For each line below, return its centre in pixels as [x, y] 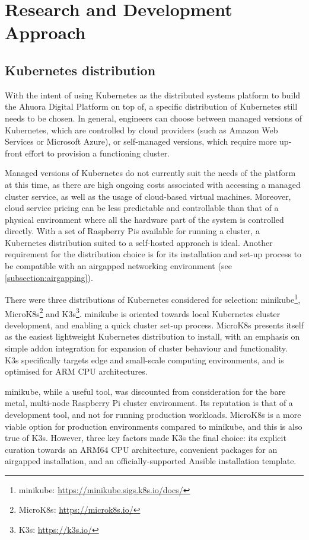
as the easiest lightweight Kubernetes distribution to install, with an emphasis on [152, 336]
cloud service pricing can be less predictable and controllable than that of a [142, 208]
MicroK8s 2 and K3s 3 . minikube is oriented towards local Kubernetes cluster [143, 312]
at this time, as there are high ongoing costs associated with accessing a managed [153, 184]
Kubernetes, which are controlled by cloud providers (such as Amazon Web [141, 130]
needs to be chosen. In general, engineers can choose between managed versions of [154, 118]
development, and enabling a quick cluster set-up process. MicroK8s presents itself [154, 325]
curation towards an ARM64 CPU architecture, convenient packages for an [141, 449]
